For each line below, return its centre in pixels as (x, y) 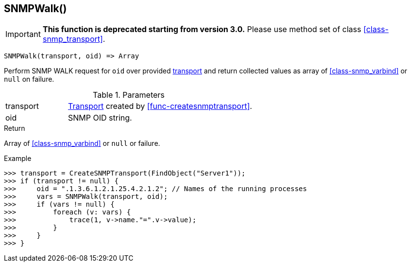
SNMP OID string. (100, 118)
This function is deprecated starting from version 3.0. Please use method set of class (202, 29)
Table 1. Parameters (129, 95)
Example (18, 159)
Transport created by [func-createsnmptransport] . (160, 106)
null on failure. (29, 79)
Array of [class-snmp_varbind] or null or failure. (82, 143)
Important (23, 34)
